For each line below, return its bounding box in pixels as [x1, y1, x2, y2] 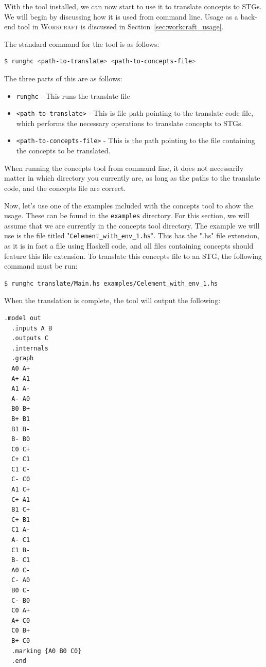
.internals [11, 344, 48, 352]
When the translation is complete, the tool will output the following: [4, 295, 221, 306]
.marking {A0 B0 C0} [11, 647, 82, 655]
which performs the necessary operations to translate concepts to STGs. [16, 117, 243, 128]
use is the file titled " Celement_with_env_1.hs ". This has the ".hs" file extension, [4, 230, 259, 241]
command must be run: [4, 260, 78, 271]
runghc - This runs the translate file [16, 90, 130, 101]
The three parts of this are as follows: [4, 73, 122, 83]
